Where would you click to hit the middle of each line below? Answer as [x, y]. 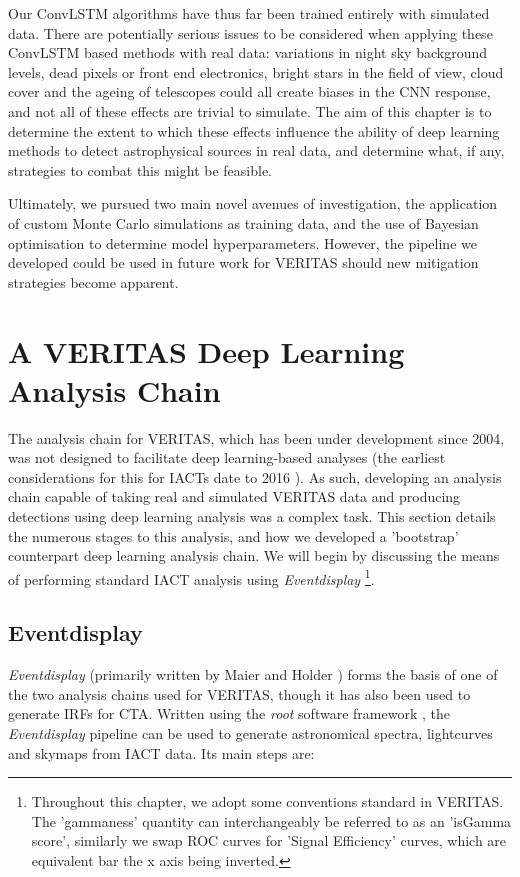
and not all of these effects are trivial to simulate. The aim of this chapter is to [250, 110]
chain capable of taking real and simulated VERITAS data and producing [234, 496]
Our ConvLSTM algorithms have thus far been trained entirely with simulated [249, 13]
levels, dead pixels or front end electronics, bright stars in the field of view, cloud [256, 71]
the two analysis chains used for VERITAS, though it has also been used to [239, 693]
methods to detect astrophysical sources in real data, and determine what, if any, [256, 150]
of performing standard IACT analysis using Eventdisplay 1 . [191, 577]
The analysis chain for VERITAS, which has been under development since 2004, [256, 437]
